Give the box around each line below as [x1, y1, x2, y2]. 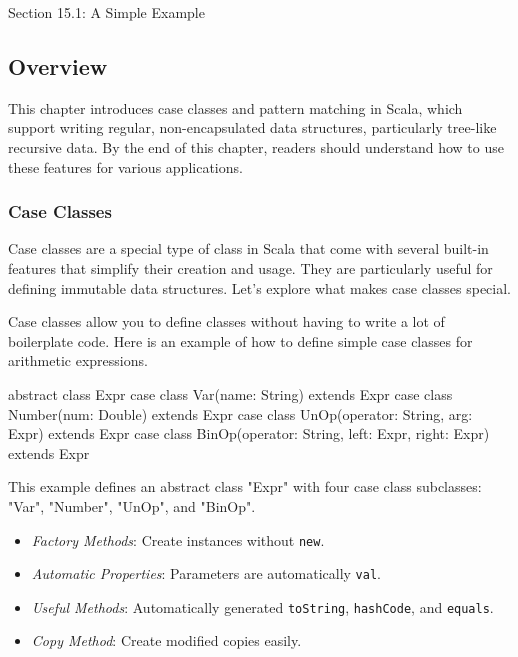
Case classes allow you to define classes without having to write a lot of [8, 311, 445, 332]
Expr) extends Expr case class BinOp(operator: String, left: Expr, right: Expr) [8, 423, 490, 444]
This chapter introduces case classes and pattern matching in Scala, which [8, 97, 463, 118]
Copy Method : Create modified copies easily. [31, 630, 302, 651]
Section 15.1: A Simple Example [8, 2, 205, 22]
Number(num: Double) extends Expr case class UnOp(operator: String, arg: [8, 403, 473, 424]
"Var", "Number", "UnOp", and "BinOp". [8, 495, 256, 516]
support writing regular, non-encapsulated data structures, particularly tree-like [8, 117, 497, 138]
